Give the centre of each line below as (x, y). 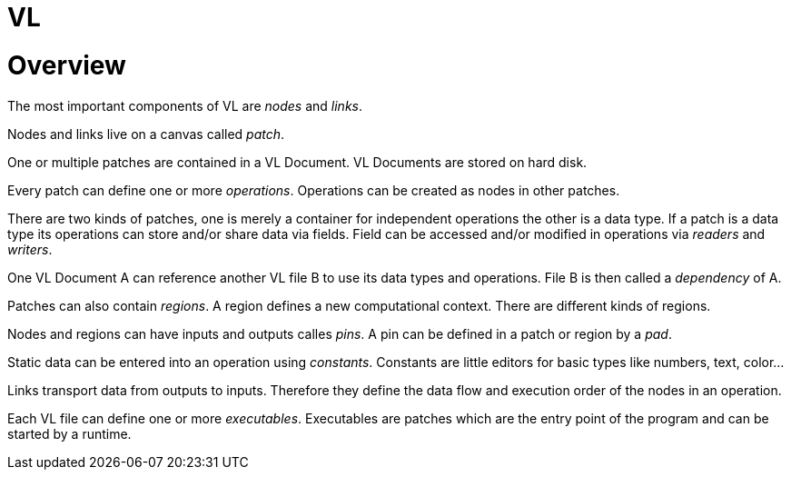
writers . (30, 249)
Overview (67, 65)
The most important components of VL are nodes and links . (185, 105)
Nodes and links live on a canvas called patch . (146, 134)
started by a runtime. (69, 433)
